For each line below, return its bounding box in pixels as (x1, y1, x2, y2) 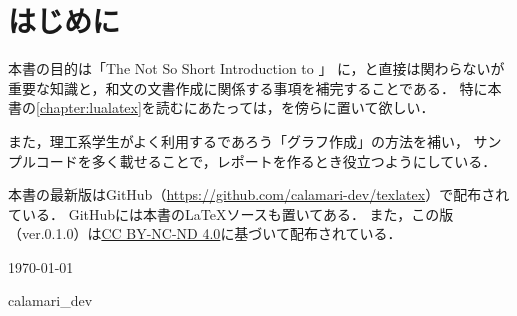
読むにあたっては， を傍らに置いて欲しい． (155, 97, 435, 118)
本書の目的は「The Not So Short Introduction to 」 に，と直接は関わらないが (8, 58, 505, 79)
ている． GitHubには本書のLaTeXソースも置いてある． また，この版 (8, 203, 454, 224)
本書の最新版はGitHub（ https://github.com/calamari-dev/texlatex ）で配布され (8, 184, 510, 205)
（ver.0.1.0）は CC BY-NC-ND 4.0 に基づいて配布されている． (8, 223, 402, 244)
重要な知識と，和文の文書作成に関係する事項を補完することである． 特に (8, 77, 488, 98)
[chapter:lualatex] (36, 97, 142, 118)
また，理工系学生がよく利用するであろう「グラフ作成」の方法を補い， (8, 130, 469, 151)
